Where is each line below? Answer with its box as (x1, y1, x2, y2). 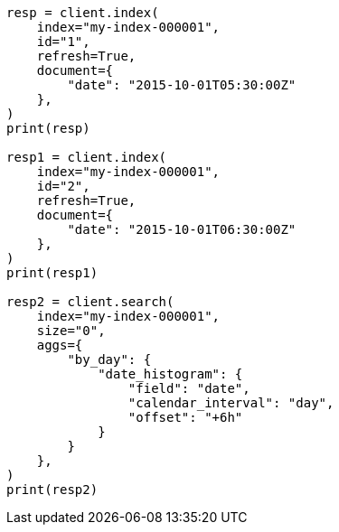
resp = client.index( (6, 5, 159, 20)
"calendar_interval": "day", (127, 396, 334, 410)
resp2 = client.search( (6, 294, 174, 309)
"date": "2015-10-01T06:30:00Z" (67, 222, 297, 237)
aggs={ (36, 338, 83, 352)
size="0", (36, 323, 106, 338)
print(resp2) (6, 482, 99, 497)
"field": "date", (127, 381, 250, 396)
